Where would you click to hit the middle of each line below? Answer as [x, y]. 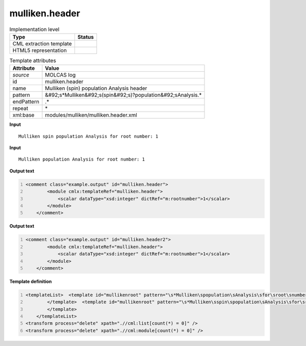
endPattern [26, 102]
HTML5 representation [40, 50]
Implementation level [34, 29]
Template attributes [33, 61]
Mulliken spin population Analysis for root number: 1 [88, 136]
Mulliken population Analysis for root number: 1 [82, 159]
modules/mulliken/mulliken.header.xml [91, 115]
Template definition [31, 281]
